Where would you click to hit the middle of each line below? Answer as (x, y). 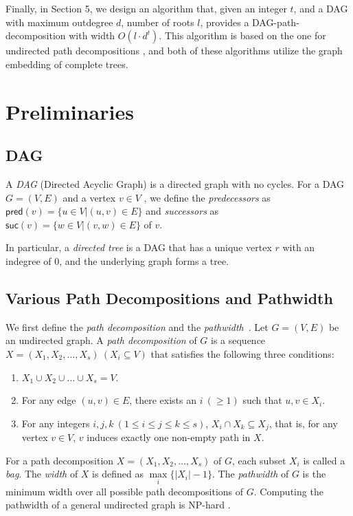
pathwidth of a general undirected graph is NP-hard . (118, 505)
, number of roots (158, 22)
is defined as (118, 474)
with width (92, 35)
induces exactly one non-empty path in (169, 437)
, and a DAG (321, 8)
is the (314, 474)
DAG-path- (276, 22)
